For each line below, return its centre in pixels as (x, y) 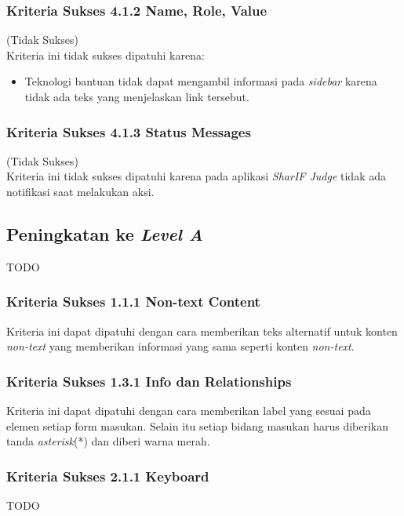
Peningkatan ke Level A (105, 233)
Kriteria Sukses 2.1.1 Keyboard (108, 476)
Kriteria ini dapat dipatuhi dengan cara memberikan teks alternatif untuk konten (202, 331)
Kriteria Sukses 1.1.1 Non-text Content (133, 302)
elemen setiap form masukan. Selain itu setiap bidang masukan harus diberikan (198, 425)
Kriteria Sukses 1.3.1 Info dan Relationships (149, 381)
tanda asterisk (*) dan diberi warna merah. (108, 441)
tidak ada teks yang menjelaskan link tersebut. (137, 96)
